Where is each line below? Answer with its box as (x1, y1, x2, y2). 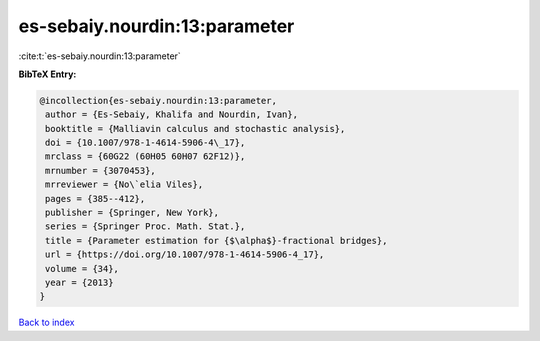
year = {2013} (45, 277, 114, 288)
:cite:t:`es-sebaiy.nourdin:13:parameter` (18, 50, 182, 62)
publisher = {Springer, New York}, (45, 207, 220, 219)
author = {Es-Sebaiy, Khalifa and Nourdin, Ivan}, (45, 109, 299, 120)
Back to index (18, 316, 75, 329)
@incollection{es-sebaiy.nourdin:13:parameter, (39, 95, 277, 106)
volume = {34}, (45, 263, 120, 274)
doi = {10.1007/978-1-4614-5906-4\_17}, (45, 137, 246, 149)
